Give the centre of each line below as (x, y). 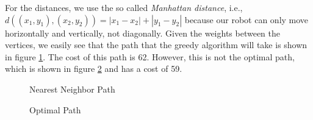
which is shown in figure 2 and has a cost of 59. (94, 69)
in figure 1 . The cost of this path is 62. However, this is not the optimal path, (150, 56)
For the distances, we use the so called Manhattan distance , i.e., (124, 7)
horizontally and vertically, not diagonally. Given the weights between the (143, 33)
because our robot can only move (246, 19)
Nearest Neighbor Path (72, 89)
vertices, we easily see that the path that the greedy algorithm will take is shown (156, 45)
